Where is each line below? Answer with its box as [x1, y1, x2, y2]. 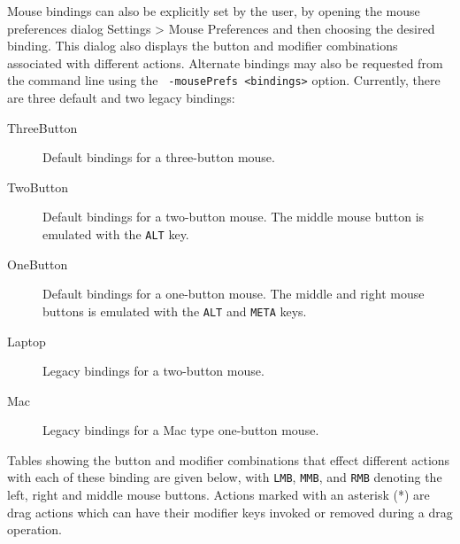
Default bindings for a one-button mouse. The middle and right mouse [42, 284, 425, 303]
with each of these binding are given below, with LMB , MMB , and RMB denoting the [7, 468, 442, 486]
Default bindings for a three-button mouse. [42, 148, 275, 167]
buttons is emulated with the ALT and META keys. [42, 301, 307, 320]
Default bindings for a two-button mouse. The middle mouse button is [42, 207, 425, 226]
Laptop [7, 331, 46, 350]
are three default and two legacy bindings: [7, 89, 235, 107]
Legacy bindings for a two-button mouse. [42, 361, 264, 380]
